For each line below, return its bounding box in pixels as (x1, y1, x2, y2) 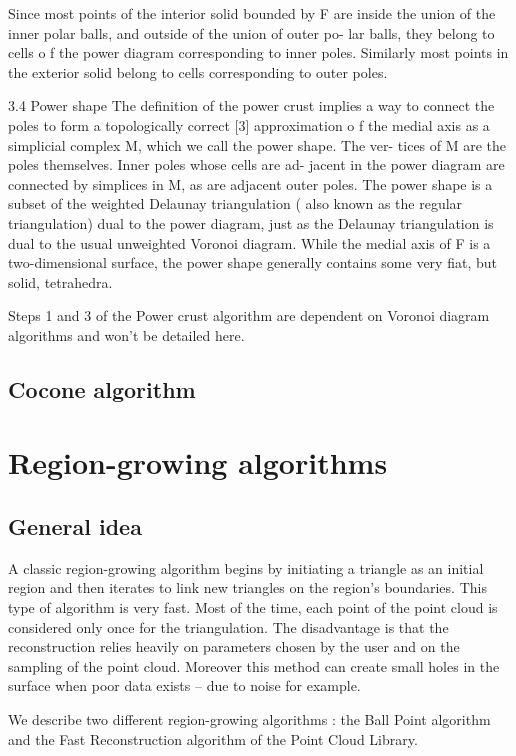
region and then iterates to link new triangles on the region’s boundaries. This (8, 577, 487, 598)
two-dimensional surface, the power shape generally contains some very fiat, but (8, 252, 497, 273)
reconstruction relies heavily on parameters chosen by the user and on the (8, 636, 460, 657)
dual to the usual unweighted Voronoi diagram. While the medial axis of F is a (8, 232, 491, 253)
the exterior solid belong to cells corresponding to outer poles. (8, 61, 388, 82)
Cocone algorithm (8, 373, 196, 404)
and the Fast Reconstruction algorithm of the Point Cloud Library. (8, 728, 418, 749)
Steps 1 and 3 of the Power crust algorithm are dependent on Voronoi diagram (8, 305, 490, 326)
